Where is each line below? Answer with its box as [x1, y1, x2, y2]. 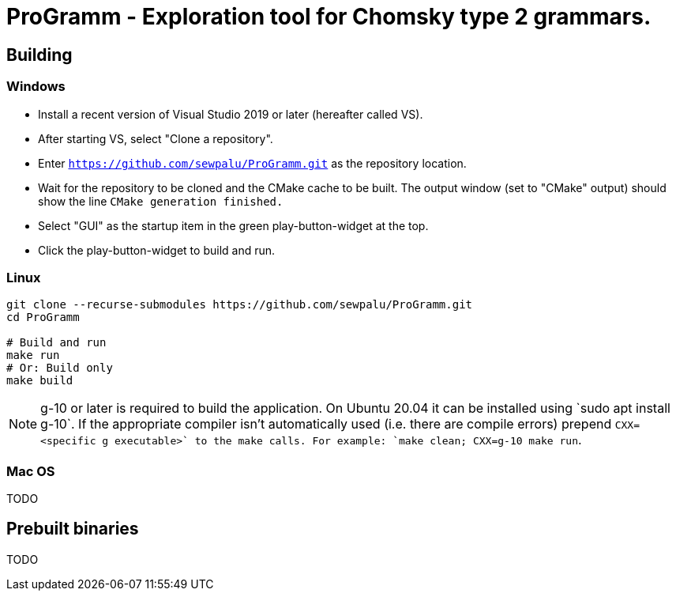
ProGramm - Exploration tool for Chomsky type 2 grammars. [6, 3, 652, 30]
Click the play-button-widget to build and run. [38, 243, 276, 257]
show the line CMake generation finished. [38, 194, 284, 208]
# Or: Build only [6, 361, 113, 375]
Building [6, 44, 73, 65]
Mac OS [6, 463, 55, 479]
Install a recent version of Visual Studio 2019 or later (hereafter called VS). [38, 107, 423, 121]
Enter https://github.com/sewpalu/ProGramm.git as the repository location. [38, 156, 467, 170]
